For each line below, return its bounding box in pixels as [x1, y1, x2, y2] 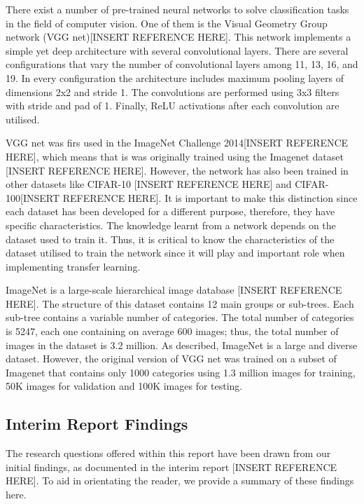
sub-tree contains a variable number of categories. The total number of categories [6, 310, 354, 325]
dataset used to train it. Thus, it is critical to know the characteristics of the [6, 231, 335, 246]
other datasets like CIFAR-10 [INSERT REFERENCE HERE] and [6, 177, 292, 191]
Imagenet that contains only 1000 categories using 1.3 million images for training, [6, 365, 356, 379]
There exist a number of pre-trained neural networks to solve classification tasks [6, 2, 349, 16]
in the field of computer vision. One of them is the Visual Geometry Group [6, 15, 328, 30]
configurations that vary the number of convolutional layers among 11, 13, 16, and [6, 57, 358, 71]
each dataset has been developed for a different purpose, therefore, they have [6, 204, 335, 219]
